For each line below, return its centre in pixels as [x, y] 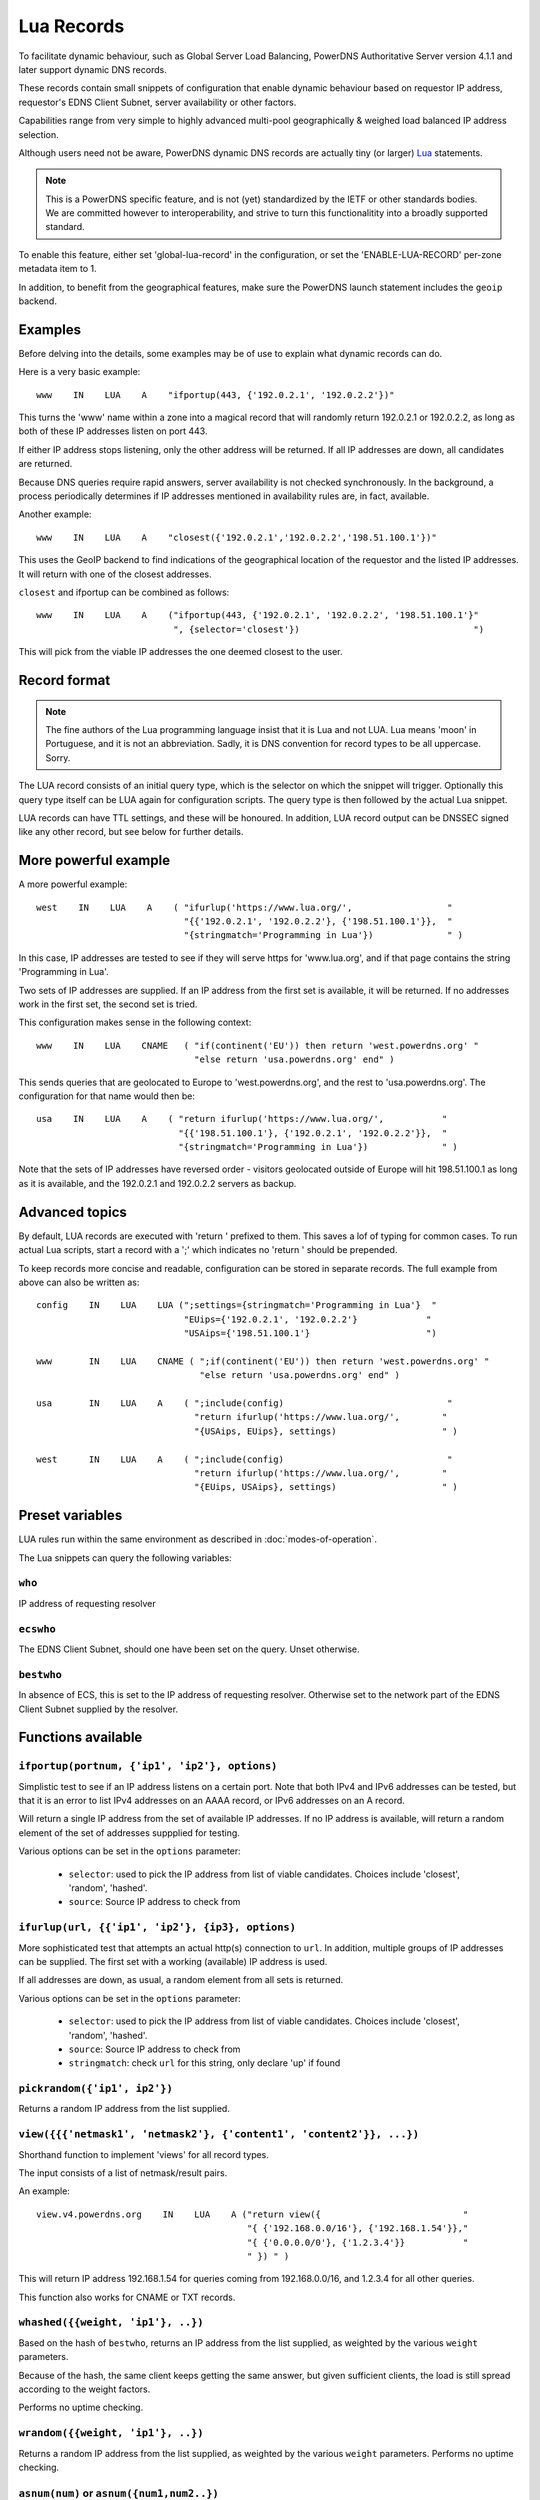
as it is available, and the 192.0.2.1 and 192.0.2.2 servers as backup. [157, 1183]
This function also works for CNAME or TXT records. [127, 2297]
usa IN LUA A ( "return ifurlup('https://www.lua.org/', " [242, 1119]
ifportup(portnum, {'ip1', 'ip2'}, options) [148, 1766]
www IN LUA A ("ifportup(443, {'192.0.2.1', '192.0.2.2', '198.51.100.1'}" [258, 615]
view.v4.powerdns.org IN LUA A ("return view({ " [252, 2214]
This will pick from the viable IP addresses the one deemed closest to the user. [181, 652]
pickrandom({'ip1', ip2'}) [96, 2088]
